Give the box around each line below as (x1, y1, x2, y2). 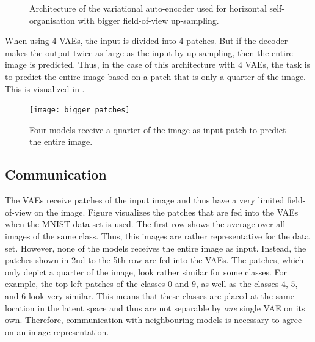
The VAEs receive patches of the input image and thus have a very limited (5, 194, 284, 206)
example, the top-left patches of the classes (5, 277, 165, 290)
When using (5, 34, 49, 47)
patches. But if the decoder (186, 34, 288, 47)
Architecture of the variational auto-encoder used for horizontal (29, 2, 267, 14)
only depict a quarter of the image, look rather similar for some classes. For (5, 265, 288, 278)
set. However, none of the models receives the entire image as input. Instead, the (5, 241, 306, 254)
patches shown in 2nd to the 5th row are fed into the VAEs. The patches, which (5, 253, 304, 266)
